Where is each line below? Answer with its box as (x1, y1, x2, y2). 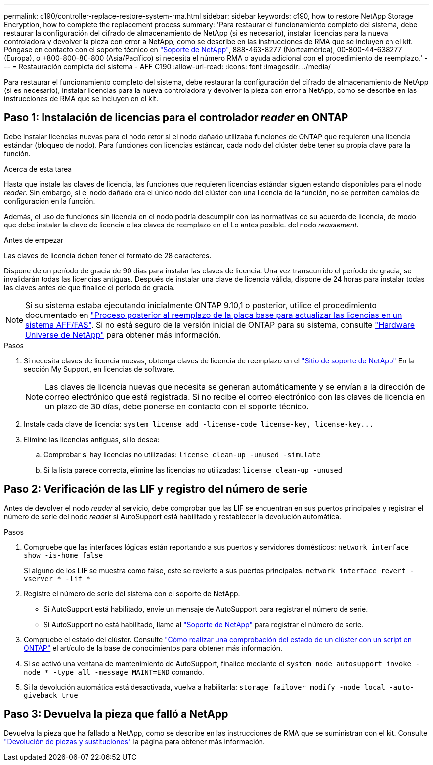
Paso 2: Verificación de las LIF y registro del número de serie (4, 483, 308, 495)
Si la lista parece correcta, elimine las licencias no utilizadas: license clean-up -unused (43, 465, 343, 474)
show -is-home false (24, 551, 103, 559)
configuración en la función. (4, 196, 95, 205)
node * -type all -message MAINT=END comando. (24, 667, 204, 676)
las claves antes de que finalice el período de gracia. (4, 283, 175, 292)
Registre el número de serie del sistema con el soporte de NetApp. (24, 589, 240, 598)
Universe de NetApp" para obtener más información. (25, 329, 221, 340)
